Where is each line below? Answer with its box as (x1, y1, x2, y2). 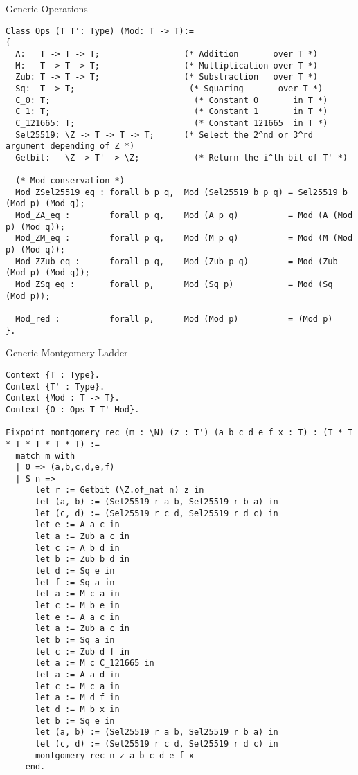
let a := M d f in (35, 693, 120, 703)
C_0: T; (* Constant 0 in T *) (15, 95, 328, 105)
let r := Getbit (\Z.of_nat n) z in (35, 485, 204, 495)
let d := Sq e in (35, 566, 115, 576)
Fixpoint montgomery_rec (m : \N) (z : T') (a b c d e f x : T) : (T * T (6, 428, 353, 438)
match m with (15, 450, 75, 461)
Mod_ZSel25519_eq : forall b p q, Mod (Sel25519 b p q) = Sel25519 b (15, 187, 348, 197)
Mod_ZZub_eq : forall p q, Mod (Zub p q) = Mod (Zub (15, 256, 338, 266)
